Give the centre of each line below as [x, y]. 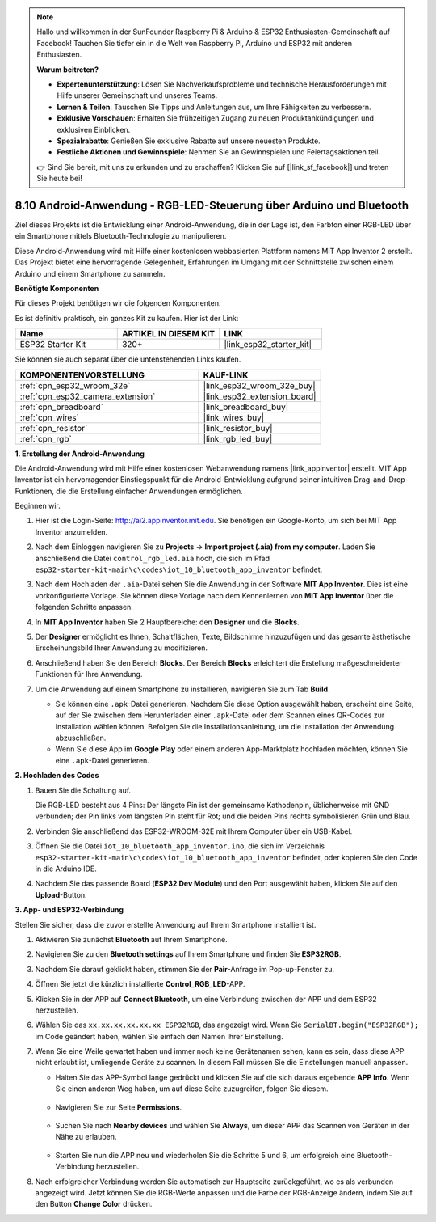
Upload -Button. [61, 894]
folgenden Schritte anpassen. [84, 607]
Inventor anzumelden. [71, 532]
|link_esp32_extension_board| [260, 396]
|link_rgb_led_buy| [238, 438]
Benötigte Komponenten [57, 288]
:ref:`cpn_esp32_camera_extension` [88, 396]
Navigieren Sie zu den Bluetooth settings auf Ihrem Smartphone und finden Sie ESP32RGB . [188, 954]
